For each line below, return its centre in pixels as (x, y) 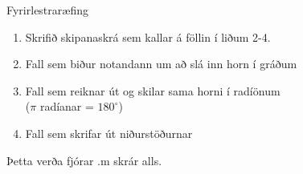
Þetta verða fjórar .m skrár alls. (84, 160)
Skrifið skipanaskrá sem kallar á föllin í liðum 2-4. (148, 36)
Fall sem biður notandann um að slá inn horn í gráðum (161, 64)
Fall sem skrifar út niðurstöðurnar (109, 133)
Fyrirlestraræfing (47, 10)
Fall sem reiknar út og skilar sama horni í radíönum (153, 90)
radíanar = (67, 106)
